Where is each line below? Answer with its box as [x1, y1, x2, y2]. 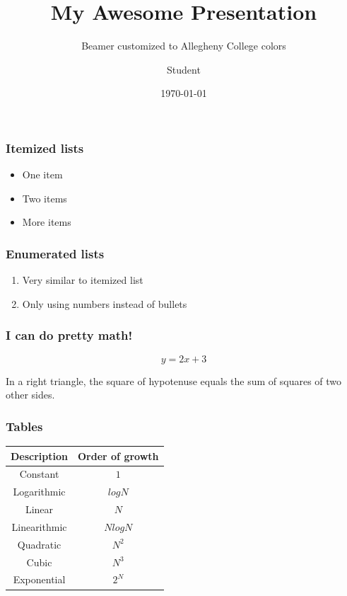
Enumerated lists [6, 244, 105, 262]
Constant [19, 466, 59, 481]
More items [22, 214, 71, 229]
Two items [22, 190, 67, 205]
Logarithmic [13, 484, 66, 499]
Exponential [13, 572, 66, 587]
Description [11, 448, 69, 463]
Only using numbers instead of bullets [22, 296, 187, 311]
